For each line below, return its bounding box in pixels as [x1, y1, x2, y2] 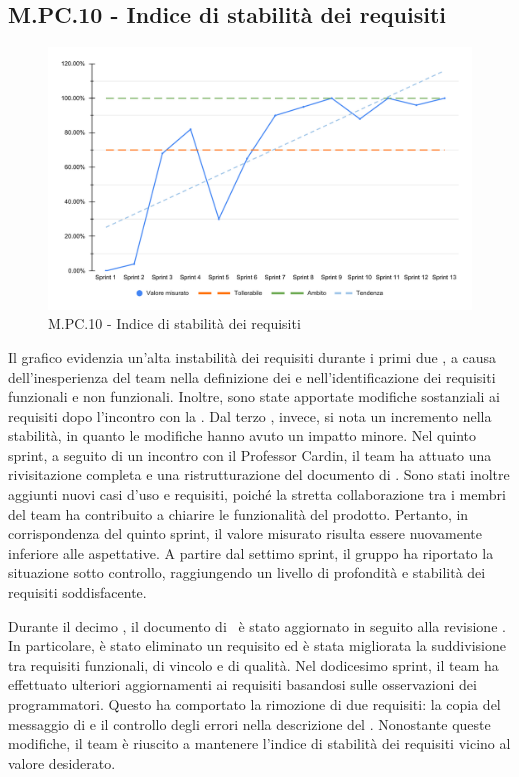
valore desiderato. [8, 752, 116, 773]
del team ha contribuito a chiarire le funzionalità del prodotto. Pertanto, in [8, 503, 469, 524]
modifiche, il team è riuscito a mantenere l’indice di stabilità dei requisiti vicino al [8, 733, 511, 754]
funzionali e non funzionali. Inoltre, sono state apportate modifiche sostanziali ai [8, 386, 500, 407]
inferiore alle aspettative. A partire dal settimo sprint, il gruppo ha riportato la [8, 542, 494, 563]
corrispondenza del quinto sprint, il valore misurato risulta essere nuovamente [8, 523, 483, 544]
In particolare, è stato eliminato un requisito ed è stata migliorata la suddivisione [8, 635, 506, 656]
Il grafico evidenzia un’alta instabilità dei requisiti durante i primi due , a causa [8, 346, 497, 367]
